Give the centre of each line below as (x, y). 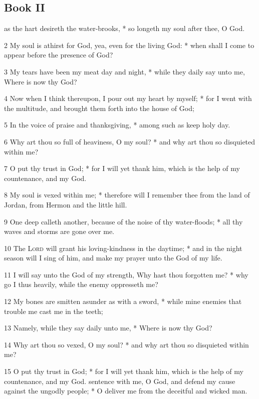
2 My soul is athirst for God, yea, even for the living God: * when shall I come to (129, 45)
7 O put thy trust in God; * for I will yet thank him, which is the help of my (122, 168)
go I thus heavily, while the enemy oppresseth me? (81, 284)
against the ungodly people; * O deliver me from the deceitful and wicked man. (126, 391)
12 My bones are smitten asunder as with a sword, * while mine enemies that (123, 301)
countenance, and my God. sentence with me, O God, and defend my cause (120, 381)
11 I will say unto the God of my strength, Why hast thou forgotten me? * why (126, 274)
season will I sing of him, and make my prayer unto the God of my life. (113, 258)
